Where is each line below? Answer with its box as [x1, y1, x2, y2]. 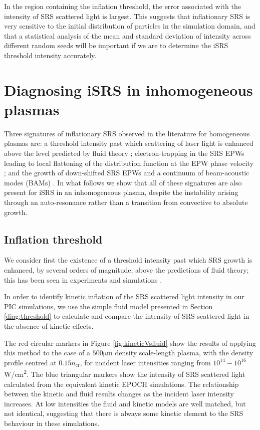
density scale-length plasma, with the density [115, 347, 253, 358]
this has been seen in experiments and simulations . [4, 274, 162, 285]
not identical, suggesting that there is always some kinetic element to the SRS [4, 408, 243, 418]
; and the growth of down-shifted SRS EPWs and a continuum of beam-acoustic [4, 167, 249, 178]
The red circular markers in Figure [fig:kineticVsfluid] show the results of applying [4, 337, 256, 348]
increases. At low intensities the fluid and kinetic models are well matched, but [4, 398, 246, 408]
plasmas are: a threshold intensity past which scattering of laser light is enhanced [4, 138, 253, 148]
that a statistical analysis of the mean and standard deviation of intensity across [4, 30, 251, 41]
